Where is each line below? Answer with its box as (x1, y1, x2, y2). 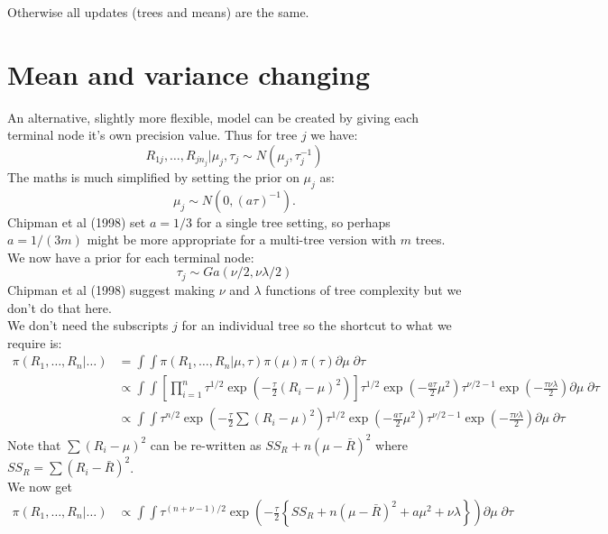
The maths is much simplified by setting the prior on (7, 167, 299, 186)
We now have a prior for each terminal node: (7, 247, 254, 266)
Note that (7, 435, 61, 454)
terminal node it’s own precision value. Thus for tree (7, 125, 298, 144)
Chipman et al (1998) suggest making (7, 280, 215, 299)
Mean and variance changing (7, 55, 371, 92)
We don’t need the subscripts (7, 316, 169, 335)
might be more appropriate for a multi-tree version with (87, 230, 397, 249)
